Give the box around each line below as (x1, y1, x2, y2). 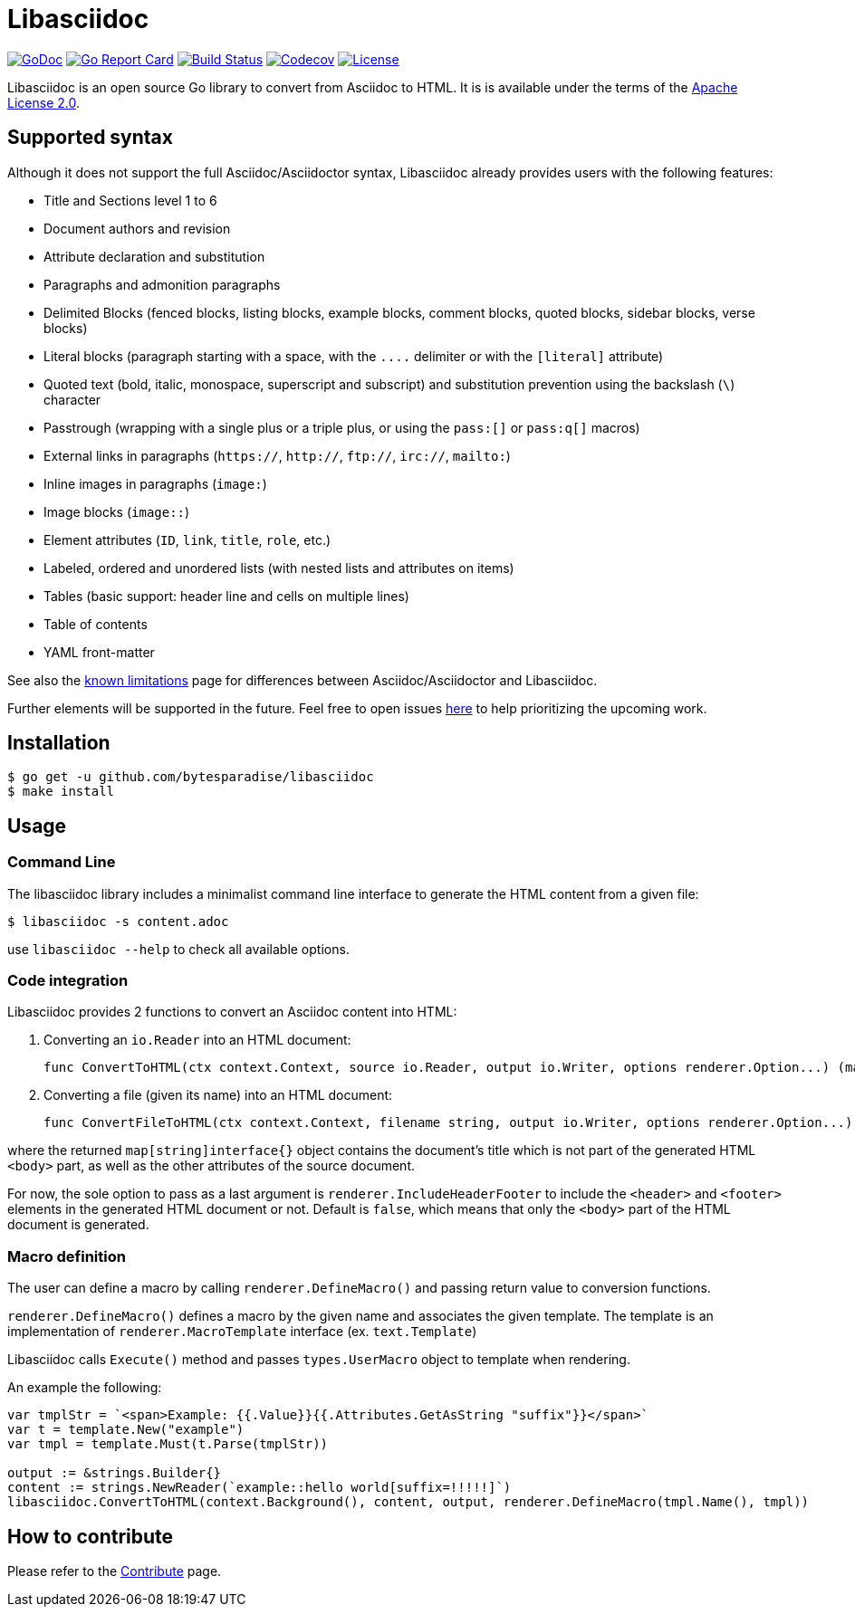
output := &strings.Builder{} (7, 1466, 222, 1481)
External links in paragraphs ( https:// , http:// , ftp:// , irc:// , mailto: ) (43, 447, 511, 463)
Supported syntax (7, 126, 173, 149)
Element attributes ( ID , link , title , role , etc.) (43, 531, 331, 548)
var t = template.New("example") (7, 1422, 245, 1437)
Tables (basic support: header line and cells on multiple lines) (43, 587, 409, 604)
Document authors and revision (43, 220, 231, 236)
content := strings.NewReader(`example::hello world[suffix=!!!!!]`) (7, 1480, 512, 1495)
